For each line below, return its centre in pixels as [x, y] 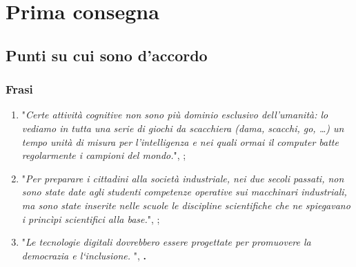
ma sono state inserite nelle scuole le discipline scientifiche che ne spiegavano [186, 205]
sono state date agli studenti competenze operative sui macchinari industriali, [184, 192]
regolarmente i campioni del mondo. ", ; [104, 155]
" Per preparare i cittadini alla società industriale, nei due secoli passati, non [183, 178]
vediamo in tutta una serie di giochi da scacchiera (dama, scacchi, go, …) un [183, 128]
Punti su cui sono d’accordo [107, 55]
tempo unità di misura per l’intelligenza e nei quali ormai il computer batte [180, 141]
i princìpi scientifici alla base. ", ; [91, 218]
